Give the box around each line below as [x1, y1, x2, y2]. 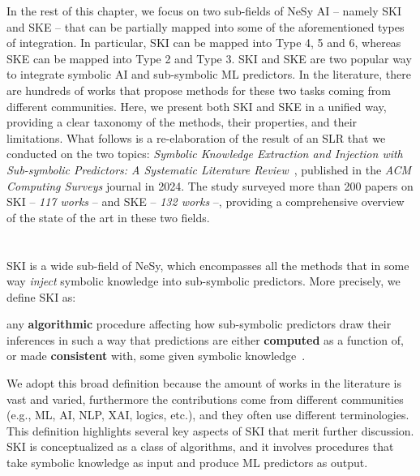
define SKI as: [6, 288, 76, 305]
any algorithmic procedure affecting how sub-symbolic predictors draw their [6, 315, 392, 332]
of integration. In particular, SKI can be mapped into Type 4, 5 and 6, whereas [6, 34, 401, 51]
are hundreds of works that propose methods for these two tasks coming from [6, 81, 392, 98]
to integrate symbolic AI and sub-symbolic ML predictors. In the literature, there [6, 66, 411, 83]
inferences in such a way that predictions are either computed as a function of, [6, 331, 404, 348]
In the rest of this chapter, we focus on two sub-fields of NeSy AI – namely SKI [6, 2, 401, 19]
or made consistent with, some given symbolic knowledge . [6, 347, 306, 364]
